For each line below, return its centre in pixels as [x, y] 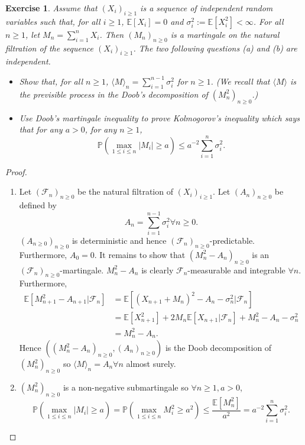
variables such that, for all [53, 21]
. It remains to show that [140, 254]
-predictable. [232, 240]
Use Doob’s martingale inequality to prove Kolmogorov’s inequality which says [160, 117]
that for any [41, 129]
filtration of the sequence [50, 48]
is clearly [158, 270]
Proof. [16, 171]
